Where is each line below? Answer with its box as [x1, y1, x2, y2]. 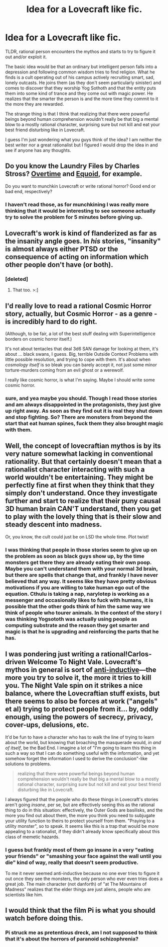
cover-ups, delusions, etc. [5, 721, 89, 729]
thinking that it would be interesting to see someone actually [5, 207, 156, 214]
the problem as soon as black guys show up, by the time [5, 553, 144, 560]
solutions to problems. [5, 761, 52, 767]
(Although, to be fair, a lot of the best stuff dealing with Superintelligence [5, 331, 155, 337]
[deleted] [5, 275, 29, 282]
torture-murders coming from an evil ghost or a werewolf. [5, 367, 124, 373]
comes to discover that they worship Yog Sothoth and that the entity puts [5, 85, 156, 91]
